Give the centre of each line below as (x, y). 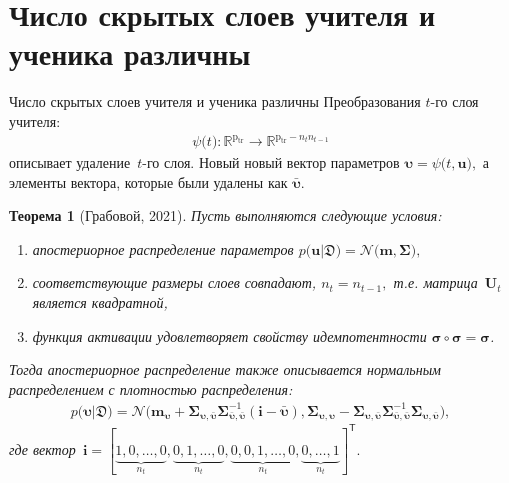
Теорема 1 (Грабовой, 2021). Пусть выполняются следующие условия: (225, 215)
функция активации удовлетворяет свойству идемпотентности (229, 335)
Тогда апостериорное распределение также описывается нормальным (225, 369)
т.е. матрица (435, 282)
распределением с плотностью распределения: (151, 388)
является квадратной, (100, 302)
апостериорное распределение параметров (163, 248)
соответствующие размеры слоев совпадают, (174, 282)
